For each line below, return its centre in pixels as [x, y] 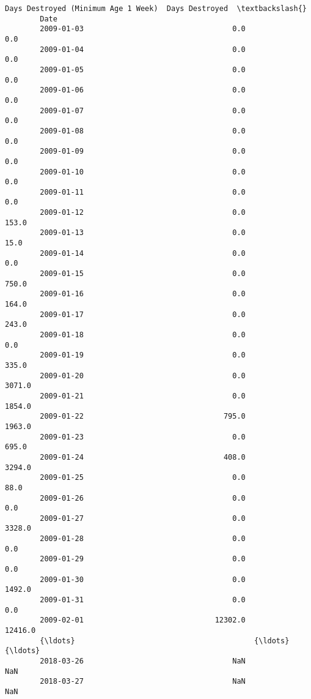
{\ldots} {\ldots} [165, 641]
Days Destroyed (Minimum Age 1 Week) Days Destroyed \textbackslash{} [156, 9]
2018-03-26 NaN [143, 661]
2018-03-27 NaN [143, 682]
